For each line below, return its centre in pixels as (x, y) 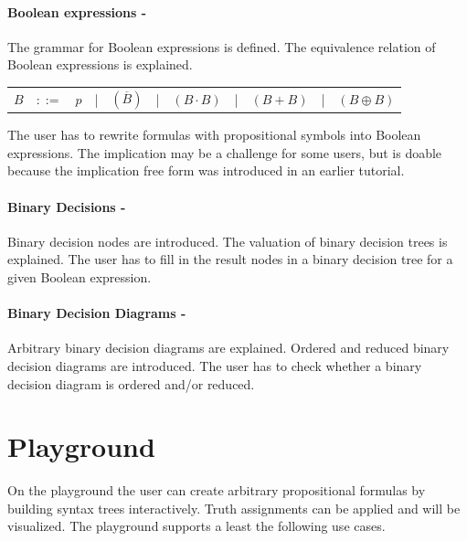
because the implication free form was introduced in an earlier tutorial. (206, 170)
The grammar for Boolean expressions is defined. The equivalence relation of (222, 46)
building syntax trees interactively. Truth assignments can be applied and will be (234, 508)
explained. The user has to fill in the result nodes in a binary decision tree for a (230, 259)
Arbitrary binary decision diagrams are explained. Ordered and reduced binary (228, 348)
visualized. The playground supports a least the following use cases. (196, 526)
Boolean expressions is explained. (100, 64)
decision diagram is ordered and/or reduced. (131, 383)
